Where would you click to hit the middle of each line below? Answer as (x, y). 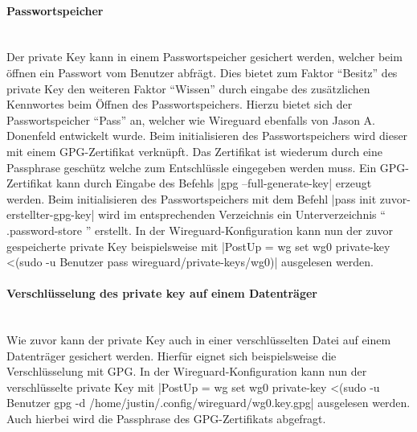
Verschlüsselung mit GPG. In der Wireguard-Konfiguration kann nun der (187, 371)
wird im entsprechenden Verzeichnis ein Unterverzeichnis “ (242, 214)
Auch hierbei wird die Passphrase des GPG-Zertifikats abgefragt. (166, 419)
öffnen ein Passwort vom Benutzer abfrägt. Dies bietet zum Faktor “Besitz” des (202, 72)
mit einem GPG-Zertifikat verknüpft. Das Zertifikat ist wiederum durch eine (195, 151)
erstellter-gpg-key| (51, 214)
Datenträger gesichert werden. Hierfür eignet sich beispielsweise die (172, 355)
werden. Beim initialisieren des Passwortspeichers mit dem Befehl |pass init (192, 198)
